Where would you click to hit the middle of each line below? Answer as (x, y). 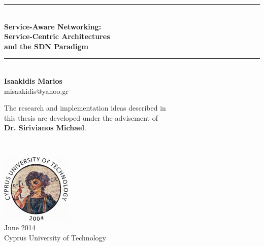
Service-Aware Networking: (53, 26)
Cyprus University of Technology (55, 237)
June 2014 (20, 227)
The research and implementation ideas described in (85, 108)
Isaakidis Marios (33, 80)
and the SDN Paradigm (46, 46)
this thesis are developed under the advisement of (81, 117)
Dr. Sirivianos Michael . (45, 128)
